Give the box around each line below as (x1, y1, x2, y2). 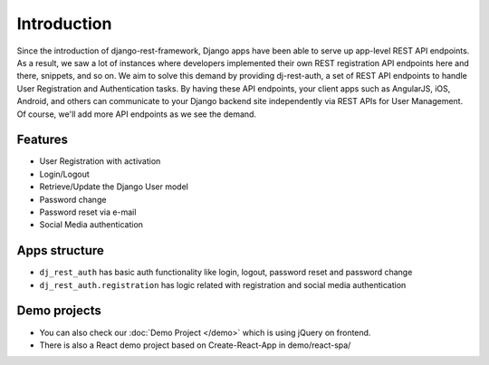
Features (16, 132, 68, 148)
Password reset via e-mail (39, 207, 137, 217)
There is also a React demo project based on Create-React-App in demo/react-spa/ (39, 340, 351, 351)
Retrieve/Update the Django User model (39, 181, 189, 192)
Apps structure (16, 243, 104, 258)
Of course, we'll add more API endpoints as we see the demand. (16, 109, 257, 120)
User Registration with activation (39, 156, 161, 167)
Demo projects (16, 303, 101, 319)
